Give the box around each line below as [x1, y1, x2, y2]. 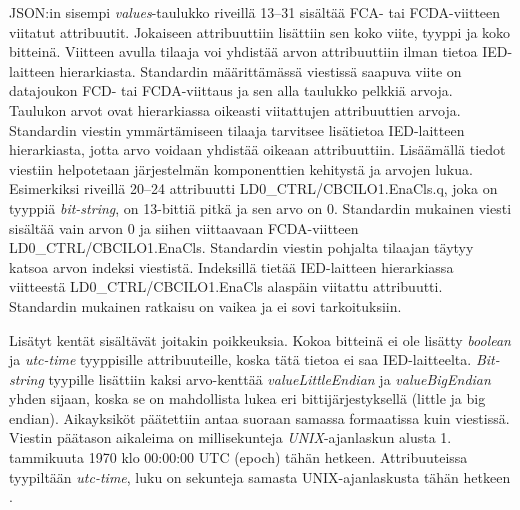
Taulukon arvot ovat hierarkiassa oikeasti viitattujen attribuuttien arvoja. [9, 99, 461, 120]
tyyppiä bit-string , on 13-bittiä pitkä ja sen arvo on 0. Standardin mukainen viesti [9, 197, 512, 218]
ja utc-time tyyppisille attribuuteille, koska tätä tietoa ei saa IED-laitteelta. [9, 349, 472, 370]
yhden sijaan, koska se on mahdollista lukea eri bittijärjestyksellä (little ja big [9, 388, 486, 409]
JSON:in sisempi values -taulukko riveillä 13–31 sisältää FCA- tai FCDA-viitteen [9, 2, 501, 22]
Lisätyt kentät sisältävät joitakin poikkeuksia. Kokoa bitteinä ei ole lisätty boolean [9, 329, 511, 350]
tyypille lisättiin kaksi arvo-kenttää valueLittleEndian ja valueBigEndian [48, 368, 491, 389]
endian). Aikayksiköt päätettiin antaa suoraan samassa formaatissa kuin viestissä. [9, 407, 510, 428]
